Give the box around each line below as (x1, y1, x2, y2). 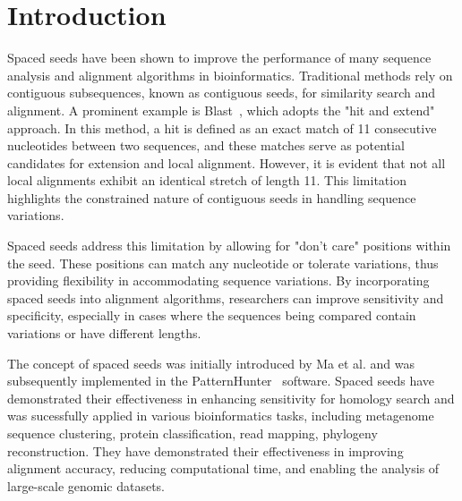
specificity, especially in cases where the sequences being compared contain (7, 306, 416, 325)
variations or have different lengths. (7, 324, 201, 343)
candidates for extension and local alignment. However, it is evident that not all (7, 153, 446, 172)
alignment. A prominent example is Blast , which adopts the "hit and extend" (7, 100, 435, 119)
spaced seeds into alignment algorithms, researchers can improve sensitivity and (7, 288, 444, 307)
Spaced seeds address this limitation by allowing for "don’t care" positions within (7, 236, 451, 255)
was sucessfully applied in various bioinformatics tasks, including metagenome (7, 406, 434, 425)
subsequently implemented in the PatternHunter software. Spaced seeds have (7, 371, 435, 390)
